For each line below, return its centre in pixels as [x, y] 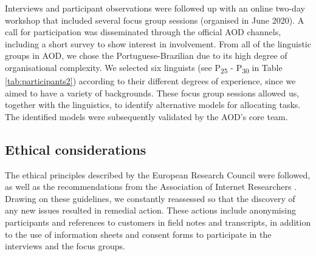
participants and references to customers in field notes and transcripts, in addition [158, 222]
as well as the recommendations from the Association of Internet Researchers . [151, 187]
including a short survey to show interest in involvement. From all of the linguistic [158, 43]
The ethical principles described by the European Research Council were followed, [158, 174]
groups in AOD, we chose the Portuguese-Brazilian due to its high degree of [146, 56]
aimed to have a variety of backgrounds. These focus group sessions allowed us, [152, 93]
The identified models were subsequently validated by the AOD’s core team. [146, 116]
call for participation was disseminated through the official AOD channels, [143, 32]
